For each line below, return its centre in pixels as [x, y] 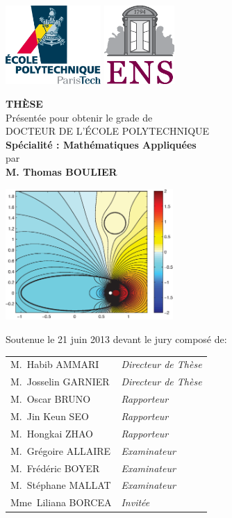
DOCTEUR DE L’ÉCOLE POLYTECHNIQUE [108, 131]
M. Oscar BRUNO [51, 399]
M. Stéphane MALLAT [61, 485]
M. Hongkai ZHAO [52, 433]
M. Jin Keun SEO [50, 416]
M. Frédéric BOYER [55, 468]
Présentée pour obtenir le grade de [79, 117]
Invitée [135, 502]
